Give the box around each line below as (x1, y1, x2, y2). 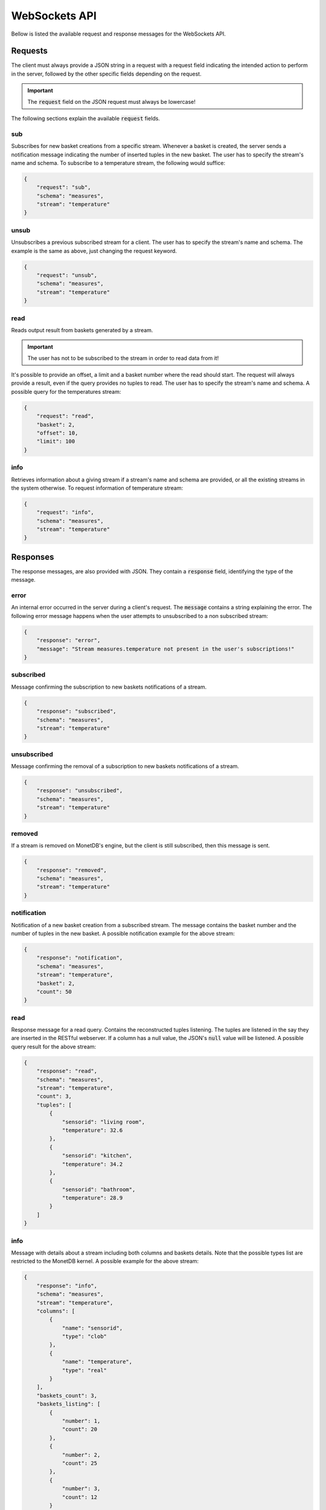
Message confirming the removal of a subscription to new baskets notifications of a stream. (11, 763, 240, 770)
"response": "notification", (36, 954, 123, 962)
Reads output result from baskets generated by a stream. (11, 326, 153, 333)
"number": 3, (62, 1485, 101, 1492)
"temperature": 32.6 (62, 1126, 123, 1134)
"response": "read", (36, 1068, 98, 1075)
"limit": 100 (36, 438, 75, 445)
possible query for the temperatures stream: (11, 388, 121, 395)
